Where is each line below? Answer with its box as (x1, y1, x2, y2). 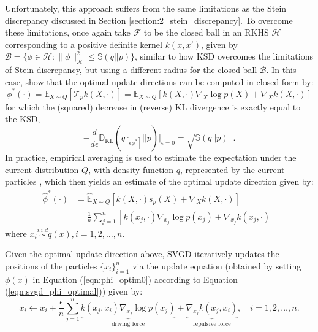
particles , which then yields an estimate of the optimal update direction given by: (5, 175, 314, 188)
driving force (112, 321, 145, 328)
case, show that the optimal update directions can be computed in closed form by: (5, 75, 314, 88)
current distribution (5, 163, 79, 176)
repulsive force (192, 321, 231, 328)
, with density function (88, 163, 174, 176)
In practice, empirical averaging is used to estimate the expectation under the (5, 151, 297, 164)
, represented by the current (180, 163, 285, 176)
